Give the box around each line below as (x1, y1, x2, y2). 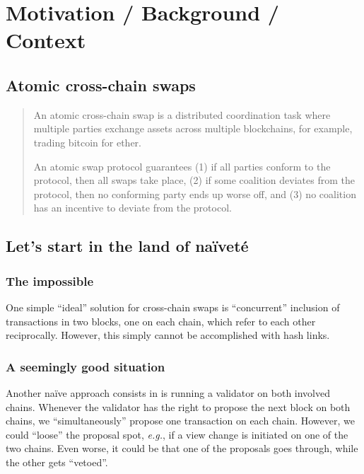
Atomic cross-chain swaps (6, 74, 196, 96)
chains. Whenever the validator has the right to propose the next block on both (6, 399, 351, 414)
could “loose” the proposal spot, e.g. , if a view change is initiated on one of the (6, 427, 348, 441)
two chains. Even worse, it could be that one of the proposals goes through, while (6, 441, 358, 456)
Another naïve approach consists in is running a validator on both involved (6, 385, 331, 400)
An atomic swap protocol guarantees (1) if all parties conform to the (33, 158, 331, 173)
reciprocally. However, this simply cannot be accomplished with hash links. (6, 328, 330, 342)
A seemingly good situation (6, 357, 165, 375)
